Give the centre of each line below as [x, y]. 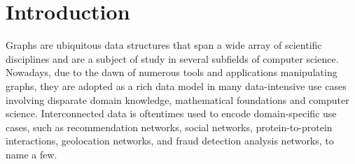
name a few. [32, 154]
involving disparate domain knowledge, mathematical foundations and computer [177, 99]
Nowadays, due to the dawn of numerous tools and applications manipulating [172, 72]
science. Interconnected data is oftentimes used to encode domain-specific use [171, 113]
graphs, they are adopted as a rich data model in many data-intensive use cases [176, 85]
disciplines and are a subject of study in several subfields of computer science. [172, 58]
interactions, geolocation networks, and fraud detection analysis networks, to [170, 141]
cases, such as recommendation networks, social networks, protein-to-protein [169, 127]
